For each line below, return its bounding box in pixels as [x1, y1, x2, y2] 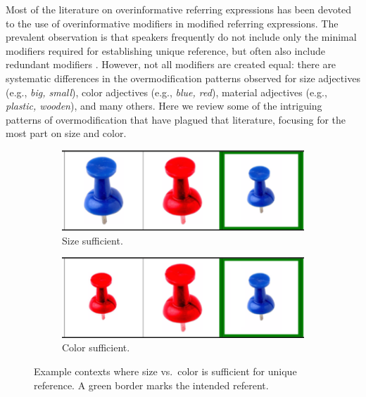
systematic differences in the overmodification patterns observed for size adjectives [6, 70, 360, 85]
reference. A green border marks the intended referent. [34, 377, 269, 392]
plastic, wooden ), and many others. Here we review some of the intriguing [6, 98, 322, 113]
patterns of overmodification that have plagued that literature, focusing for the [6, 112, 346, 126]
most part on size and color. [6, 126, 127, 141]
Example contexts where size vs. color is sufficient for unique [34, 364, 297, 378]
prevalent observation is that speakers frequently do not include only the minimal [6, 30, 357, 44]
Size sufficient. [62, 233, 123, 247]
